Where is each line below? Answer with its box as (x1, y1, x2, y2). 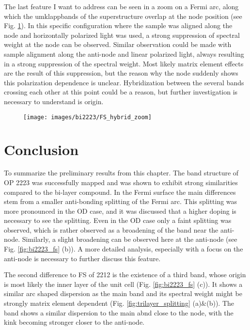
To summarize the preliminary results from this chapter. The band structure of (4, 168, 239, 178)
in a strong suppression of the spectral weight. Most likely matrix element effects (4, 58, 244, 68)
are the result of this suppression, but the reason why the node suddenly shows (4, 68, 238, 78)
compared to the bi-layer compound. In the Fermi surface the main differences (4, 187, 236, 197)
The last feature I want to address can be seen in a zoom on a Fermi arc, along (4, 1, 239, 11)
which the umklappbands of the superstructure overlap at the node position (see (4, 11, 242, 21)
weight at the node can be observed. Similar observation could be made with (4, 39, 232, 49)
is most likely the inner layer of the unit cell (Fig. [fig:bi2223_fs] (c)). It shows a (4, 279, 243, 289)
